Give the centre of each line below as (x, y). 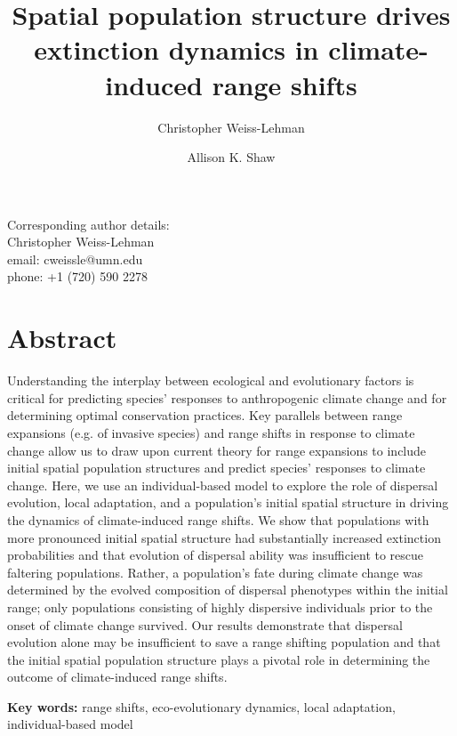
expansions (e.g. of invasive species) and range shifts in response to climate (211, 432)
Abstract (62, 338)
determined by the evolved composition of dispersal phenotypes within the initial (228, 590)
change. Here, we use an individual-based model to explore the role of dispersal (223, 485)
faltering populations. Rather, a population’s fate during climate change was (215, 572)
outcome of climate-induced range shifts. (117, 677)
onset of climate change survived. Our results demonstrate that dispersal (205, 624)
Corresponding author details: (88, 224)
